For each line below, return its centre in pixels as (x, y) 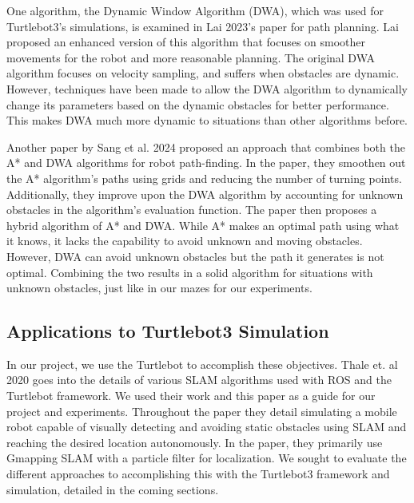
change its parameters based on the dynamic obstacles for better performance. (198, 104)
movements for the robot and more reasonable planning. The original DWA (191, 57)
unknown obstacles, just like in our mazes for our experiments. (159, 288)
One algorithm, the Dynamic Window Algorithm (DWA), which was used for (195, 10)
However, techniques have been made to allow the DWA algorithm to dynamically (207, 88)
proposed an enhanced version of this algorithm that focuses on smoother (186, 42)
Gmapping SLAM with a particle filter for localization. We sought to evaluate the (207, 458)
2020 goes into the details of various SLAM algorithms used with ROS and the (199, 380)
